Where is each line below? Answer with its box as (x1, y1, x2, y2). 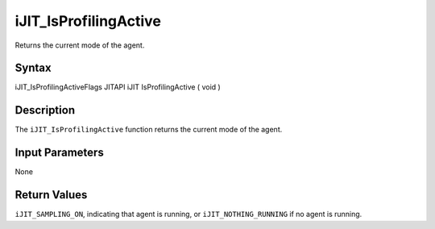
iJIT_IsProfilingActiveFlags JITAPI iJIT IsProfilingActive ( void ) (14, 82, 221, 92)
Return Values (14, 188, 88, 202)
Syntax (14, 61, 52, 75)
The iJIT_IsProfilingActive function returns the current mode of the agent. (14, 125, 283, 135)
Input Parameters (14, 146, 104, 160)
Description (14, 103, 76, 117)
